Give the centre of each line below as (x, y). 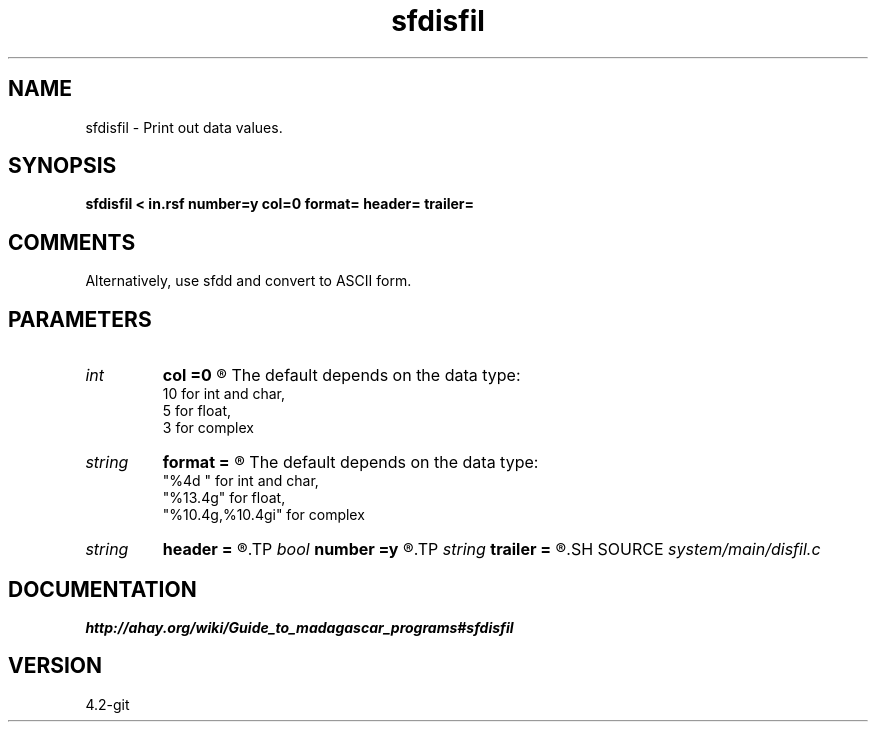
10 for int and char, (224, 394)
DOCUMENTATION (102, 589)
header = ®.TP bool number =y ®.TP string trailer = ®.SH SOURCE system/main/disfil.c (491, 549)
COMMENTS (72, 242)
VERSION (55, 666)
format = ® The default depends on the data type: (350, 462)
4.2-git (107, 704)
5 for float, (196, 411)
